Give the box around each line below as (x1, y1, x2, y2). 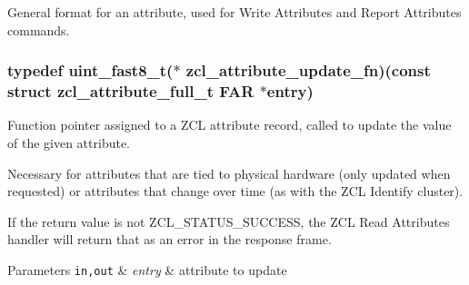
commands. (7, 20, 70, 39)
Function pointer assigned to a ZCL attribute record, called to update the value (7, 115, 452, 134)
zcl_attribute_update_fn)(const (185, 59, 431, 82)
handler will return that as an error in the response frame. (7, 230, 332, 249)
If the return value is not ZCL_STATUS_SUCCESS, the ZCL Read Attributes (7, 211, 450, 231)
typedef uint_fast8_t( (7, 59, 174, 82)
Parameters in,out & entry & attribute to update (7, 260, 287, 279)
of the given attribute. (7, 133, 131, 152)
